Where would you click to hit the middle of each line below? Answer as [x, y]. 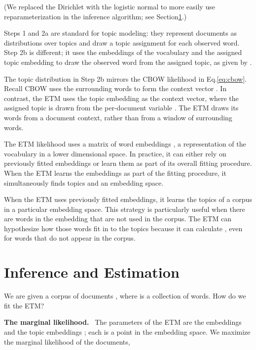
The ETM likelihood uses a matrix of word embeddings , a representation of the [125, 144]
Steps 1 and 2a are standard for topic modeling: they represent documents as [120, 33]
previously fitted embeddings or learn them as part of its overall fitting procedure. [128, 163]
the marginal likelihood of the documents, [67, 341]
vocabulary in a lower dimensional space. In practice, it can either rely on [115, 153]
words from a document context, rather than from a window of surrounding [118, 117]
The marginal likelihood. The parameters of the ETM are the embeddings [123, 322]
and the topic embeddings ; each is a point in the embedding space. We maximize [127, 331]
